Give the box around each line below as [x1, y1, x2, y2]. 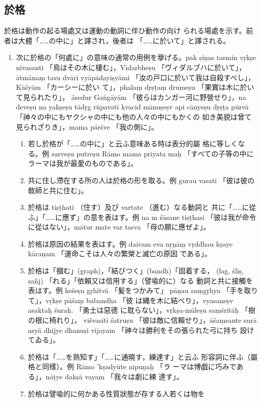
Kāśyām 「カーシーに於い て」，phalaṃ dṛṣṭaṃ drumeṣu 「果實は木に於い [16, 82, 254, 92]
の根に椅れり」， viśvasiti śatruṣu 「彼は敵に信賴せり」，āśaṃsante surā [28, 315, 257, 325]
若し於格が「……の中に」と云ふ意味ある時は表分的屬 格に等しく [28, 138, 238, 149]
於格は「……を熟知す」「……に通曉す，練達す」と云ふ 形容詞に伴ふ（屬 [28, 351, 258, 362]
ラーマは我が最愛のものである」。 [28, 158, 138, 168]
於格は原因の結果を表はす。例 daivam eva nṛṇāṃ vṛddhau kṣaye [28, 238, 233, 249]
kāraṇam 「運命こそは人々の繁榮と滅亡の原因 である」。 [28, 248, 212, 259]
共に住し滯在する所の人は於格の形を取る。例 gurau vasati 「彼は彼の [28, 175, 255, 185]
